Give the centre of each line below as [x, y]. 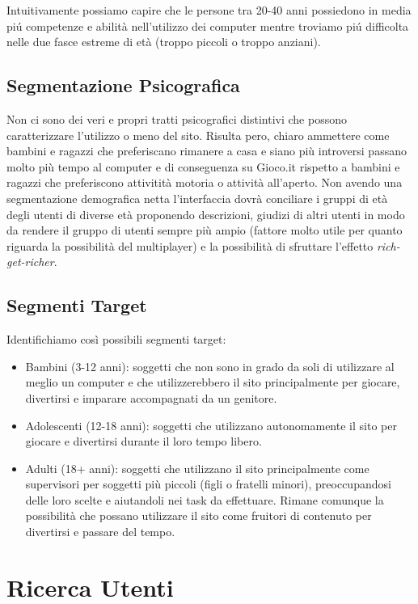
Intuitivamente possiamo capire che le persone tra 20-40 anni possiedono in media [209, 10]
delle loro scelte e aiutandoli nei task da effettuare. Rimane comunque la [205, 499]
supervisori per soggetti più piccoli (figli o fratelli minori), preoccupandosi [208, 484]
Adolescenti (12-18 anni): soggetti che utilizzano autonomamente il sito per [211, 425]
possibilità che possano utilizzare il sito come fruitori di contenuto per [198, 515]
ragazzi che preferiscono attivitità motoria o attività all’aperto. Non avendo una [205, 182]
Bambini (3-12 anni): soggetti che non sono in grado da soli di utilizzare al [210, 366]
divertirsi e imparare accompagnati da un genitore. [151, 397]
